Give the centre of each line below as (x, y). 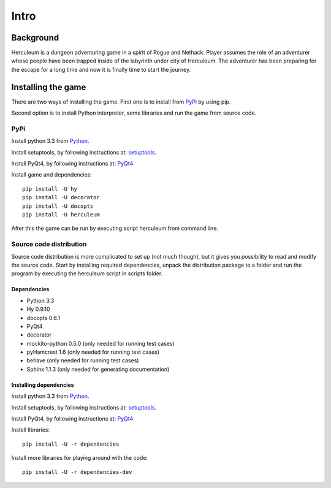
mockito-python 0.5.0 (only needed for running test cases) (101, 343)
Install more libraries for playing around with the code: (80, 458)
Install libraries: (31, 430)
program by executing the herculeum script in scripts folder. (87, 273)
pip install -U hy (50, 189)
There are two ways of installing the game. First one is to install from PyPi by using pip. (121, 102)
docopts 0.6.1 (44, 318)
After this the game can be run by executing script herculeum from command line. (115, 228)
